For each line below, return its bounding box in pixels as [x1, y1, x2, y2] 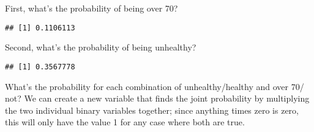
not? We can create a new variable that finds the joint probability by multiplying [5, 92, 310, 105]
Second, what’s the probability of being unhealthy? [5, 41, 196, 54]
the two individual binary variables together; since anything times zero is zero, [5, 103, 299, 116]
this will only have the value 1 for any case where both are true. [5, 116, 245, 128]
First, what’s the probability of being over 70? [5, 2, 178, 14]
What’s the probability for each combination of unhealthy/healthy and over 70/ [5, 80, 304, 92]
